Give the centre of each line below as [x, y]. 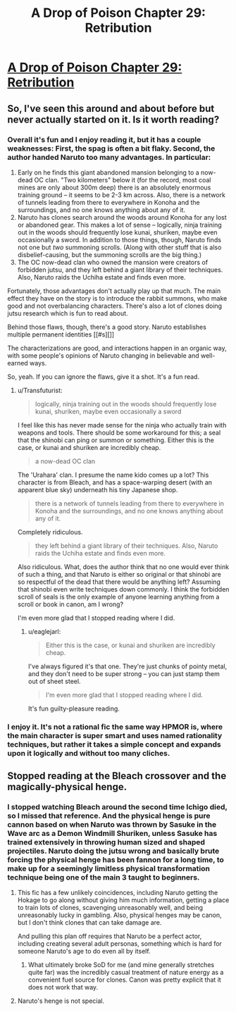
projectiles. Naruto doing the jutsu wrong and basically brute [113, 851]
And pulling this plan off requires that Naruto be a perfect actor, [110, 936]
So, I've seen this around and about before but [111, 108]
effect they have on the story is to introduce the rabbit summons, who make [117, 298]
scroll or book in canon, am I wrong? [70, 604]
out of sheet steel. [54, 681]
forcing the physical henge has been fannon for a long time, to [116, 860]
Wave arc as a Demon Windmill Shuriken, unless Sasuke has [112, 834]
